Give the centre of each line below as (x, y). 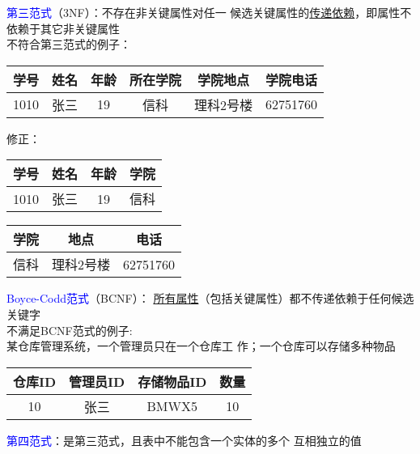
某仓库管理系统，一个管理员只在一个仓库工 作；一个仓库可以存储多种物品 (201, 346)
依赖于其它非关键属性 (63, 28)
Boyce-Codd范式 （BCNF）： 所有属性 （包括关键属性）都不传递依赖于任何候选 (210, 298)
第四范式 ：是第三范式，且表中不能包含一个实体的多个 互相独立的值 (184, 440)
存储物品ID (172, 381)
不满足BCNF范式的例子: (70, 330)
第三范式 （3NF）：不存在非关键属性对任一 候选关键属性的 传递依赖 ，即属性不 (209, 12)
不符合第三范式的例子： (69, 44)
